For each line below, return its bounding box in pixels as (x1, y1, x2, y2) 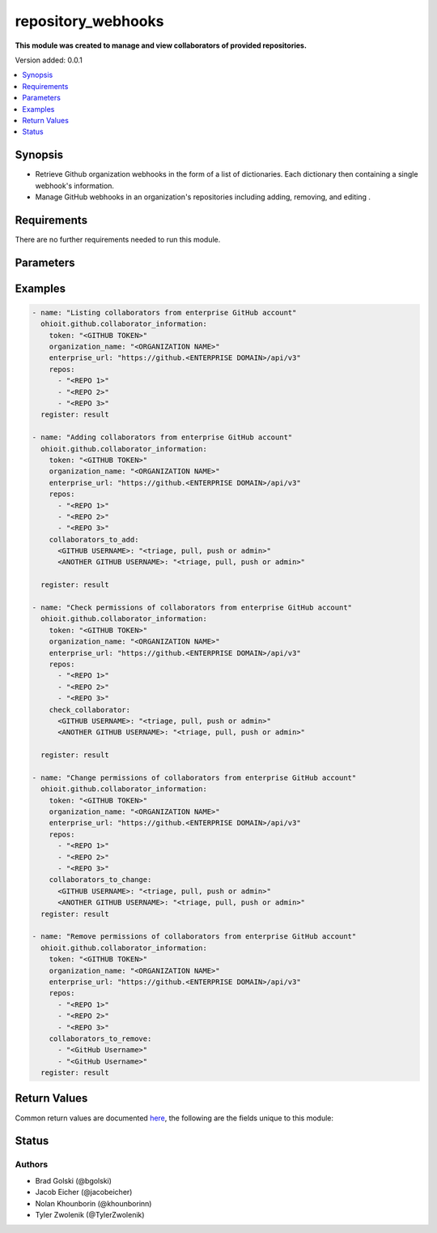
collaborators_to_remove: (49, 1034, 152, 1043)
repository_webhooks (15, 12, 164, 30)
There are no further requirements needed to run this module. (15, 234, 221, 244)
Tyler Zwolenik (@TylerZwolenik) (35, 1209, 145, 1219)
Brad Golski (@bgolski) (35, 1175, 112, 1185)
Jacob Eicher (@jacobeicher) (35, 1188, 133, 1197)
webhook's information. (35, 181, 115, 191)
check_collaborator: (49, 705, 131, 714)
